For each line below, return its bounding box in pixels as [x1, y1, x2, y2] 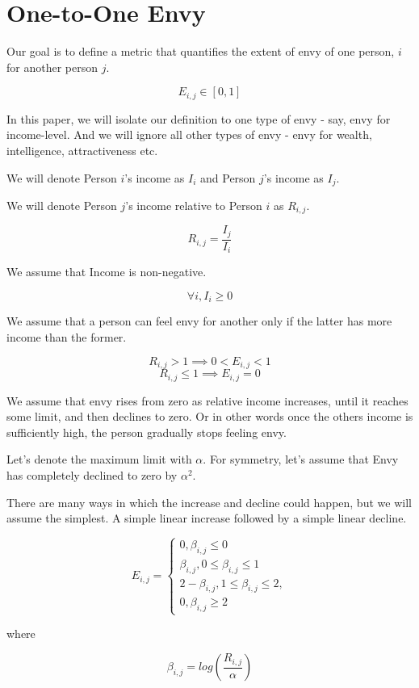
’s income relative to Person [125, 197, 262, 213]
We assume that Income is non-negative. [6, 263, 207, 280]
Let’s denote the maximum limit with [6, 451, 192, 468]
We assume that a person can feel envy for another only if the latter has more [6, 313, 392, 329]
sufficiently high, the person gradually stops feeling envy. [6, 423, 287, 440]
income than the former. [6, 329, 127, 346]
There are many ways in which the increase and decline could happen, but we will [6, 493, 412, 510]
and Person [200, 169, 256, 186]
